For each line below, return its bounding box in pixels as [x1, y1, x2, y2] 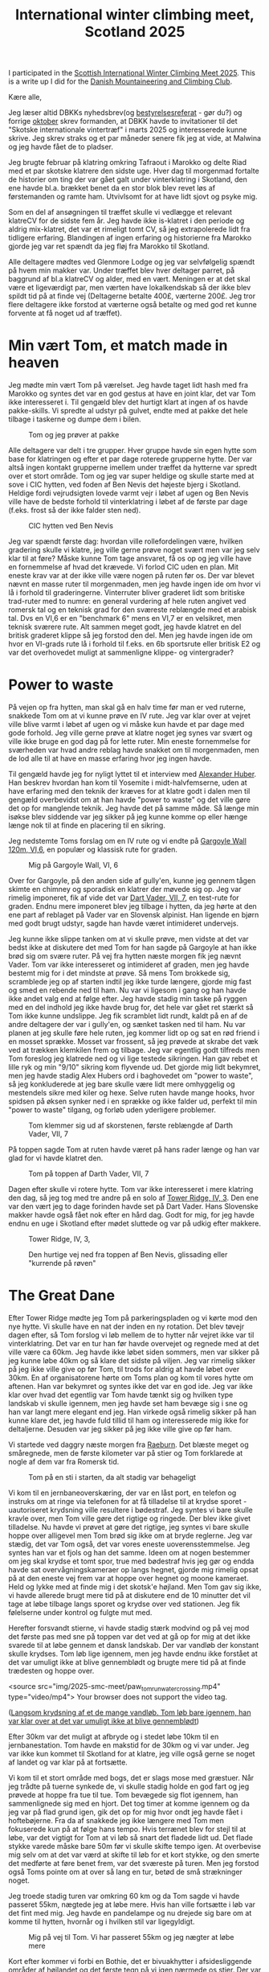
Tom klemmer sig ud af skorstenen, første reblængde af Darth [28, 1120, 234, 1131]
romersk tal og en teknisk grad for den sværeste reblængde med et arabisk [8, 605, 257, 614]
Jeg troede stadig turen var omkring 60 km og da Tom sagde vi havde [8, 1891, 240, 1900]
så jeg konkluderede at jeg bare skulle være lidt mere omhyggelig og [8, 1079, 235, 1089]
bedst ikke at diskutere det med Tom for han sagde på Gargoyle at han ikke [8, 943, 257, 952]
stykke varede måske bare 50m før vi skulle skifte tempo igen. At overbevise [8, 1841, 262, 1851]
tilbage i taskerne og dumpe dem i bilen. [8, 414, 142, 424]
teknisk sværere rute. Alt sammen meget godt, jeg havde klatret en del [8, 622, 242, 632]
